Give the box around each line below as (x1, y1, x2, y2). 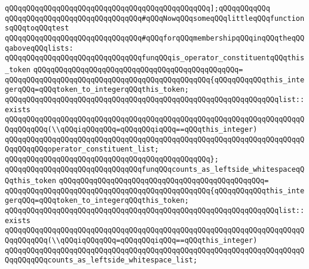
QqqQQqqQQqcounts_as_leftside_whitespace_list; (5, 256, 198, 265)
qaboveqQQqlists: (5, 44, 74, 52)
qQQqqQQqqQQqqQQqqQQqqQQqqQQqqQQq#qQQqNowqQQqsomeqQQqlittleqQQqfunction (5, 14, 305, 23)
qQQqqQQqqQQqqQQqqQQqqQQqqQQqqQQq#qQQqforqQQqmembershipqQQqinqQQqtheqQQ (5, 33, 305, 42)
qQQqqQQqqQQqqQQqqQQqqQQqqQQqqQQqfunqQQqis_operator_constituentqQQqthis (5, 54, 305, 63)
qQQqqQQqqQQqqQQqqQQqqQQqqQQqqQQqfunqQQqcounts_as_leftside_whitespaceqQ (5, 165, 305, 174)
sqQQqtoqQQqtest (5, 24, 69, 33)
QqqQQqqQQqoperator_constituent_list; (5, 145, 159, 154)
